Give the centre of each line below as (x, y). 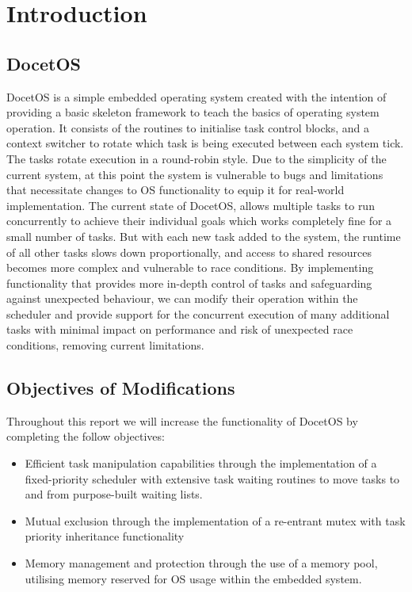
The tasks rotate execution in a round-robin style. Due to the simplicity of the (196, 158)
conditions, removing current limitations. (105, 345)
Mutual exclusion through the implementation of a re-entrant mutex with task (215, 520)
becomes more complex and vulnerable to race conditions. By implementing (190, 267)
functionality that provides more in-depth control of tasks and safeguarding (189, 283)
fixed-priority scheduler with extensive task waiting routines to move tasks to (212, 478)
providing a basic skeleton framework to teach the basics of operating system (193, 112)
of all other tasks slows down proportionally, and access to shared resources (189, 252)
